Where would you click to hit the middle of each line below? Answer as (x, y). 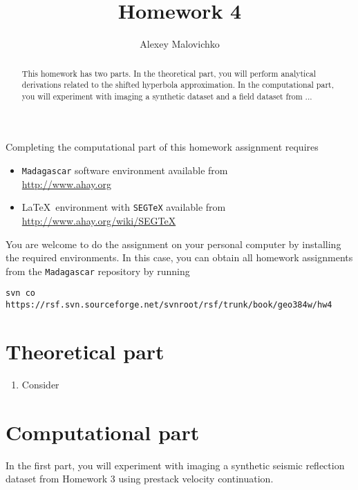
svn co (20, 293)
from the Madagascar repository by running (98, 271)
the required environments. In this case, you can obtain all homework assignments (179, 257)
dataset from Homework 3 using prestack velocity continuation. (140, 479)
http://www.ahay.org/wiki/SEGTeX (99, 220)
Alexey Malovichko (180, 44)
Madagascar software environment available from (125, 170)
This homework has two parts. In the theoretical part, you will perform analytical (169, 73)
